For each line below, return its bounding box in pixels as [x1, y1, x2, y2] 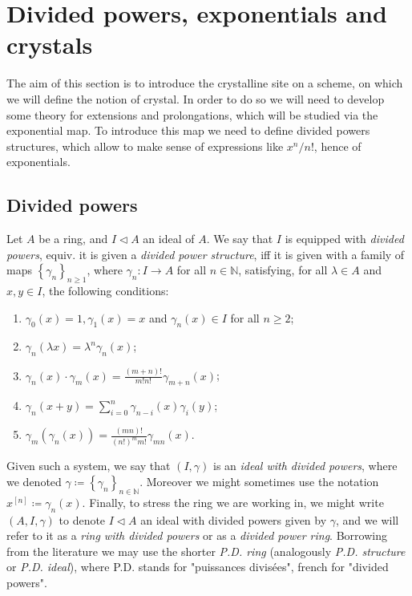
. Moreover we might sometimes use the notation [139, 472, 379, 489]
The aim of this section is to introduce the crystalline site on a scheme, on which [6, 75, 403, 91]
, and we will [336, 511, 399, 528]
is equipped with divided [285, 230, 404, 247]
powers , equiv [6, 245, 73, 262]
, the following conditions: [42, 282, 169, 299]
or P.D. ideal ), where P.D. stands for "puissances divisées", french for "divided [6, 558, 389, 575]
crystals [6, 28, 93, 61]
